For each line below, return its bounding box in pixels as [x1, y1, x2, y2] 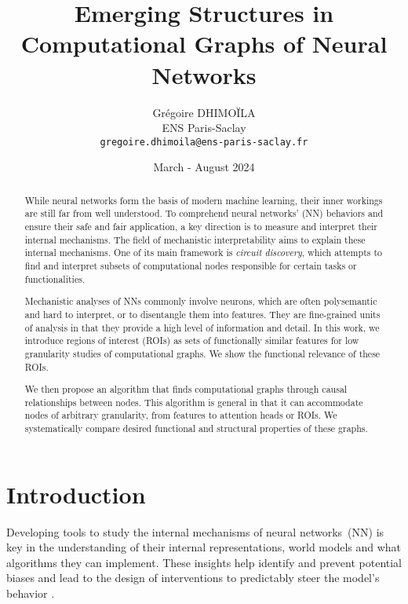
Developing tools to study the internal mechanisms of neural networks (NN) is [6, 523, 384, 540]
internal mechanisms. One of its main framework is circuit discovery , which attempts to [24, 246, 382, 259]
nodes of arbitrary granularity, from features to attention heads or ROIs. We [24, 408, 337, 422]
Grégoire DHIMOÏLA [152, 104, 256, 120]
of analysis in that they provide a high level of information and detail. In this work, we [24, 320, 380, 334]
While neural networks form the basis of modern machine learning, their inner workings [24, 193, 383, 207]
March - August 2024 [153, 159, 255, 175]
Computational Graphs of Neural [20, 27, 388, 60]
